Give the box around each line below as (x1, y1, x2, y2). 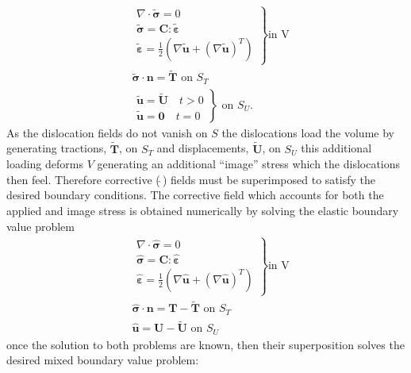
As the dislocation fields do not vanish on (6, 124, 208, 140)
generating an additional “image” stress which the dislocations (97, 156, 401, 172)
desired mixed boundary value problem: (6, 352, 199, 368)
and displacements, (156, 140, 249, 156)
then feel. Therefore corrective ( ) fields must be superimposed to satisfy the (6, 171, 375, 187)
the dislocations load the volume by (221, 124, 394, 140)
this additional (301, 140, 372, 156)
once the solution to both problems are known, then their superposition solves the (6, 336, 405, 352)
